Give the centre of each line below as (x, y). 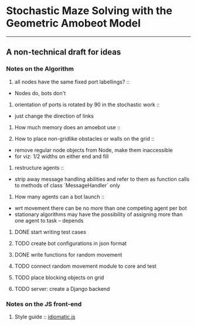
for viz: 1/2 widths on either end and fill (62, 156)
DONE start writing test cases (50, 232)
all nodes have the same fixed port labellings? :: (72, 82)
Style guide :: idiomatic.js (45, 317)
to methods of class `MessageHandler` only (67, 185)
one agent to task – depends (49, 220)
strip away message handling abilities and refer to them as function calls (102, 179)
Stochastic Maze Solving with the (89, 11)
